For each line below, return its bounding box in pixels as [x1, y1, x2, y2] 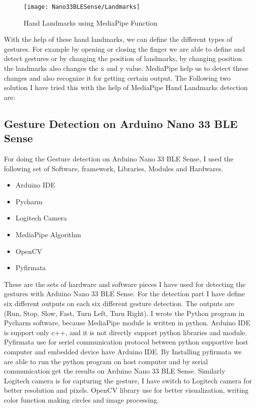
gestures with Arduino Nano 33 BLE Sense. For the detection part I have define [4, 288, 245, 299]
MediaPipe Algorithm [15, 229, 81, 239]
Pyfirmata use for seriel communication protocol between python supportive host [4, 337, 249, 347]
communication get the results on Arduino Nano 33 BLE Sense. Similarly [4, 366, 225, 376]
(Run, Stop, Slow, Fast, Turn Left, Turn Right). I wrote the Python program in [4, 308, 245, 318]
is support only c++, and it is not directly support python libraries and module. [4, 327, 247, 337]
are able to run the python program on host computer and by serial [4, 356, 208, 366]
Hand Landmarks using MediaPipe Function [24, 17, 158, 28]
